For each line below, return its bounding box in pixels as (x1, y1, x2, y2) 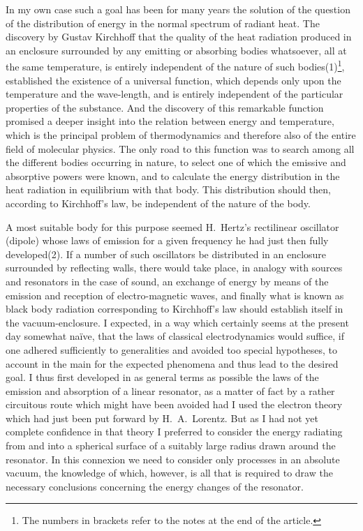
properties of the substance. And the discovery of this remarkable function (6, 100, 324, 114)
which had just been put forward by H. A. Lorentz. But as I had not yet (6, 410, 318, 425)
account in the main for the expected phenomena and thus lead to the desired (6, 356, 339, 371)
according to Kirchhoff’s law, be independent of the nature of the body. (6, 195, 311, 210)
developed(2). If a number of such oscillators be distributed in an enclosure (6, 246, 327, 261)
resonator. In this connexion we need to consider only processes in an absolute (6, 451, 340, 466)
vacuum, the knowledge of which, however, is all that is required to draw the (6, 465, 333, 480)
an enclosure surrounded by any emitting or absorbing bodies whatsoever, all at (6, 43, 347, 57)
